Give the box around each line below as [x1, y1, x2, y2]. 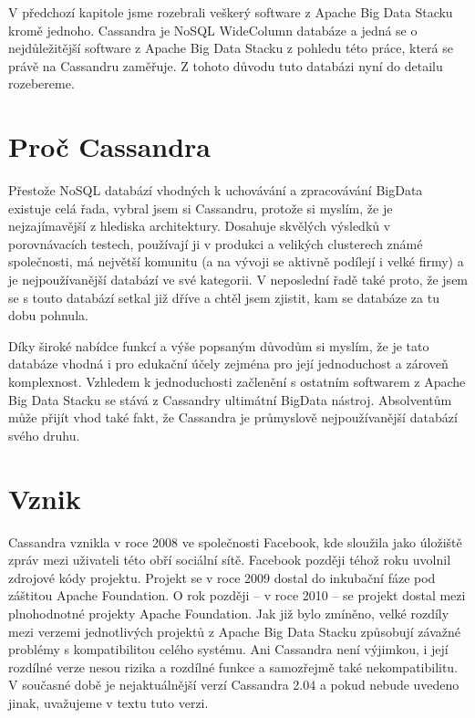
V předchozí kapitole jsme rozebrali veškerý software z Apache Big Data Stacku [8, 3, 453, 21]
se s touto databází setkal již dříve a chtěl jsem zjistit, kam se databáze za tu [8, 287, 439, 307]
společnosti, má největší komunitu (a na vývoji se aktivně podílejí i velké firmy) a [8, 252, 464, 271]
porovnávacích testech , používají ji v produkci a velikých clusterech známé [8, 234, 423, 253]
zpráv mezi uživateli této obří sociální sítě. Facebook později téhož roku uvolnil [8, 550, 451, 569]
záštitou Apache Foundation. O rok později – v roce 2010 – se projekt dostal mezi [8, 586, 466, 605]
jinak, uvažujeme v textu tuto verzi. [8, 692, 209, 712]
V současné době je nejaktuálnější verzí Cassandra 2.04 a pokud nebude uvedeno [8, 675, 460, 694]
